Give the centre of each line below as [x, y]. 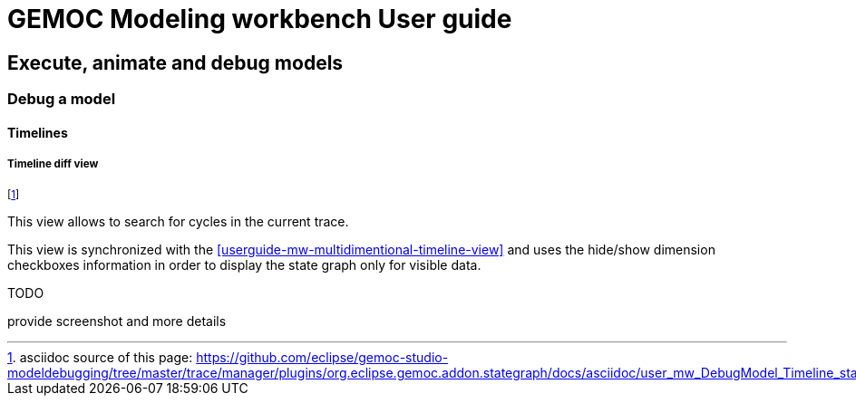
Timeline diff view [53, 164]
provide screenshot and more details [117, 321]
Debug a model [62, 99]
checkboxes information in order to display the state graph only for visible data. [244, 264]
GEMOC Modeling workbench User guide [260, 19]
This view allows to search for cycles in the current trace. [178, 221]
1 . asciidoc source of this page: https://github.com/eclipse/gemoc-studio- [228, 357]
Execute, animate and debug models [175, 62]
